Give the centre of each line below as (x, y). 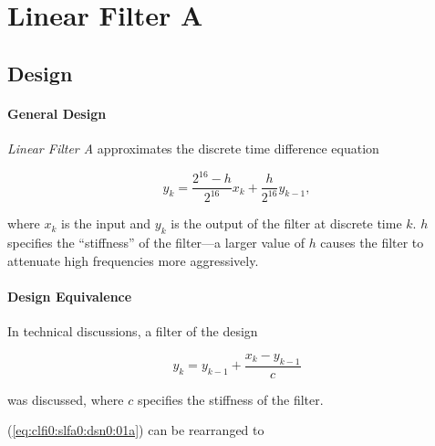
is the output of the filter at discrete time (286, 223)
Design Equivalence (70, 297)
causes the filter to (372, 243)
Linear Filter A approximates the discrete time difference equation (193, 148)
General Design (57, 113)
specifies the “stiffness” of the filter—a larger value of (156, 243)
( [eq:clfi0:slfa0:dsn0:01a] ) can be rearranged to (136, 430)
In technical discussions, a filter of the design (133, 331)
